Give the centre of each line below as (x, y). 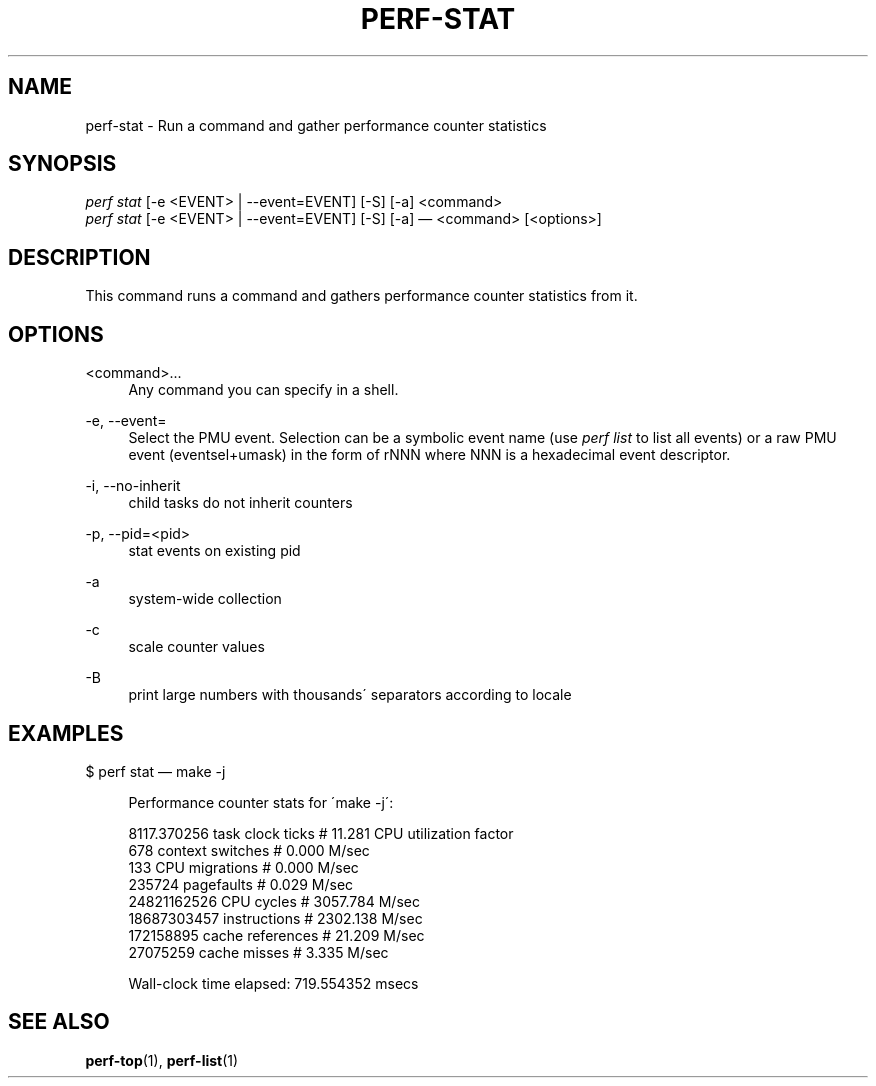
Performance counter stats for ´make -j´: (261, 802)
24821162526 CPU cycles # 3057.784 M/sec (274, 901)
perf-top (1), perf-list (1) (162, 1060)
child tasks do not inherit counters (240, 503)
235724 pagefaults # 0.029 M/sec (241, 884)
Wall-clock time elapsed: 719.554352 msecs (273, 983)
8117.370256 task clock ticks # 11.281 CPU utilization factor (321, 833)
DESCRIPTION (79, 257)
